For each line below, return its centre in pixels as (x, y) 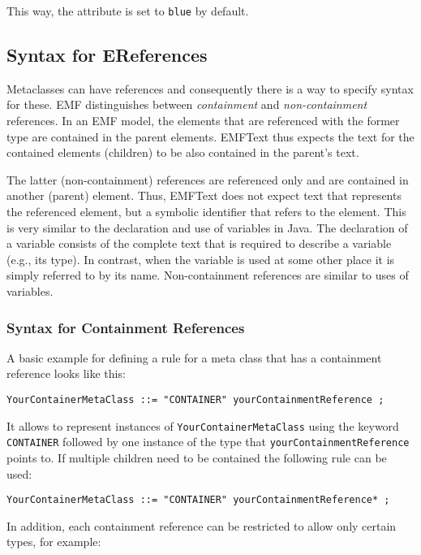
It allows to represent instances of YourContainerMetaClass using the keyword (203, 425)
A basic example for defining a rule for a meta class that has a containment (194, 357)
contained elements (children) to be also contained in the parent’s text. (183, 152)
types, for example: (54, 542)
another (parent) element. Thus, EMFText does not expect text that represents (204, 195)
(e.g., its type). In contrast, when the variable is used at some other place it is (201, 259)
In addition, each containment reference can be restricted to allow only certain (202, 525)
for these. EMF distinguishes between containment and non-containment (187, 104)
